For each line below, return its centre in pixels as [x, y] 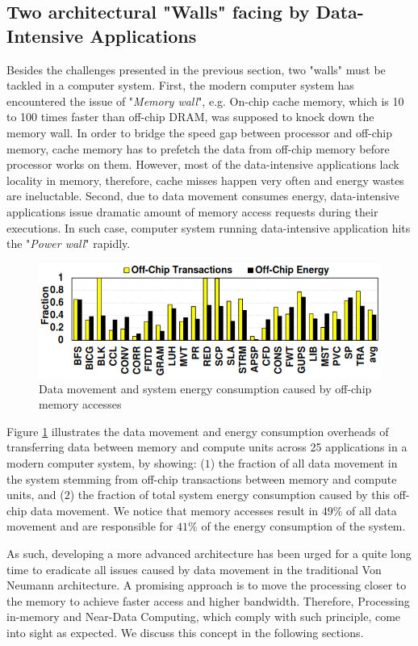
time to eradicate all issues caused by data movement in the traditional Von [194, 569]
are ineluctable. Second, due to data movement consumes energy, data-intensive [203, 196]
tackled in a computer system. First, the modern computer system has [180, 85]
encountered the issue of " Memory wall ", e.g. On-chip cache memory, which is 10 [205, 101]
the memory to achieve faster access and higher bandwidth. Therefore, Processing [208, 600]
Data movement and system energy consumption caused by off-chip [205, 388]
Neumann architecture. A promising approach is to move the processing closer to [207, 585]
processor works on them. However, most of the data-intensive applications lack [203, 164]
